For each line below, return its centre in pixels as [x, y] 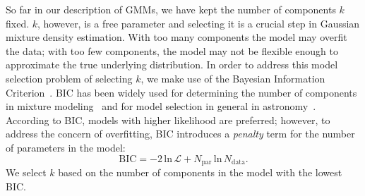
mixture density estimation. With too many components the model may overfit [176, 37]
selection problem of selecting [69, 78]
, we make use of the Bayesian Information [233, 78]
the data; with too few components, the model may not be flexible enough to [172, 50]
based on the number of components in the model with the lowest [200, 172]
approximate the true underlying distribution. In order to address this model [172, 65]
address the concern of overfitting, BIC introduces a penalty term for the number [180, 134]
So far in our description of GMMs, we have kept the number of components [171, 9]
